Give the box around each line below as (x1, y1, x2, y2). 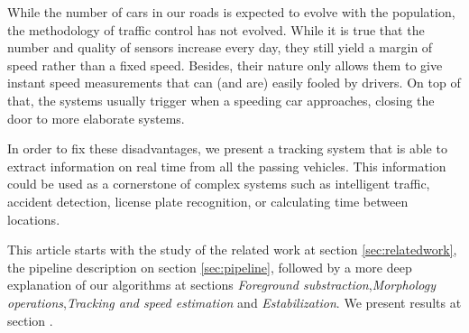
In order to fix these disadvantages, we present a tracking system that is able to (7, 139, 447, 158)
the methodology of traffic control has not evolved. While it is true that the (7, 20, 425, 39)
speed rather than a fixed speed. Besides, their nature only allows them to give (7, 55, 443, 74)
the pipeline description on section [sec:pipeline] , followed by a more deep (7, 257, 412, 276)
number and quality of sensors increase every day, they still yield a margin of (7, 38, 433, 57)
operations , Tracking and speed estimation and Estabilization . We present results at (7, 292, 462, 311)
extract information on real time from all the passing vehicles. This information (7, 156, 446, 175)
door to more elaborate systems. (7, 108, 185, 127)
